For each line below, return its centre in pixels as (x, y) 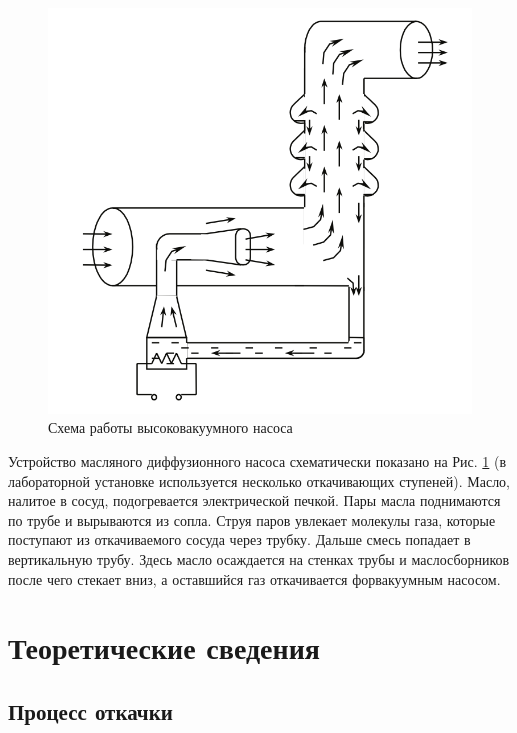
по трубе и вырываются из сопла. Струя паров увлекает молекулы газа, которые (252, 519)
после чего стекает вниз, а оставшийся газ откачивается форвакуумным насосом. (254, 578)
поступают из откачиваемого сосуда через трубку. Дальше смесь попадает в (239, 539)
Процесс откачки (90, 710)
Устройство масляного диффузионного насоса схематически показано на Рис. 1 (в (257, 460)
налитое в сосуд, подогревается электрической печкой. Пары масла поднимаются (254, 500)
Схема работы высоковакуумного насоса (170, 427)
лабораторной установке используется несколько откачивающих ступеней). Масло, (259, 480)
